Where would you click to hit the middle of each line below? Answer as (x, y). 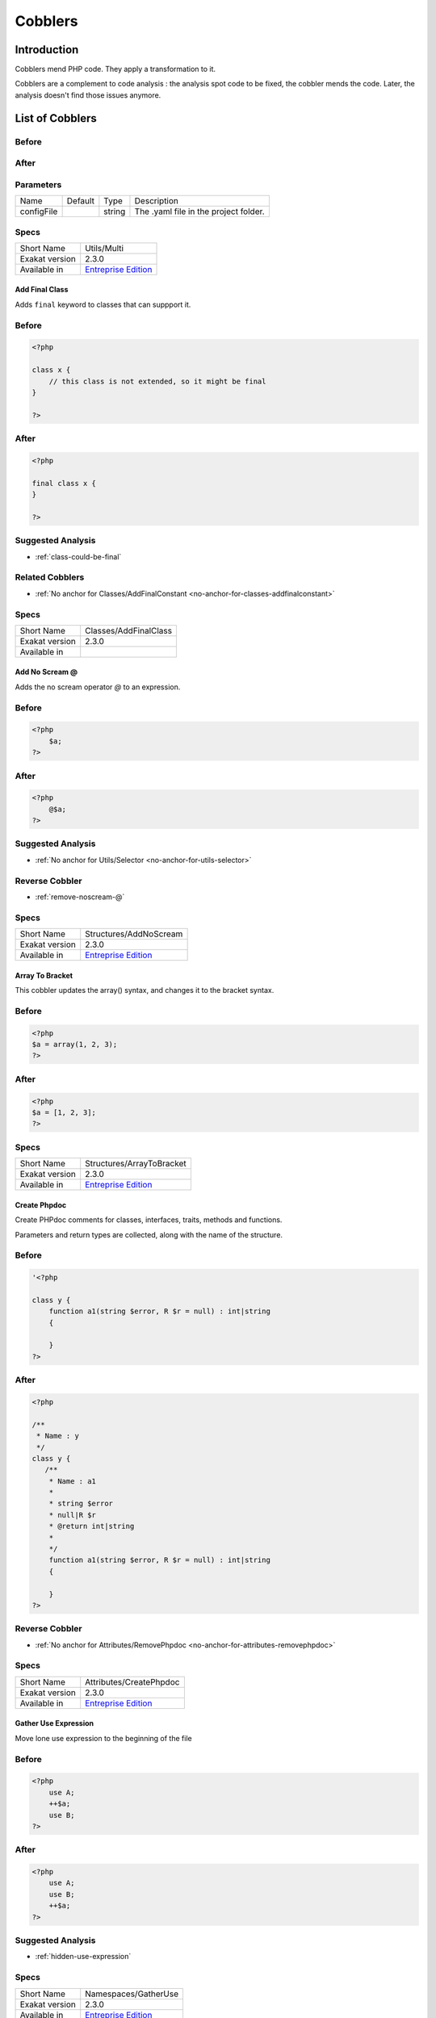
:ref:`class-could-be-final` (78, 556)
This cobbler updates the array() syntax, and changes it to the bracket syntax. (145, 990)
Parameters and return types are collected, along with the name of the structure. (149, 1234)
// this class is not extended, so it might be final (157, 381)
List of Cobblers (56, 118)
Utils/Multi (105, 248)
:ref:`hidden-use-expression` (83, 1957)
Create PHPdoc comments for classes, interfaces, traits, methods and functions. (149, 1220)
